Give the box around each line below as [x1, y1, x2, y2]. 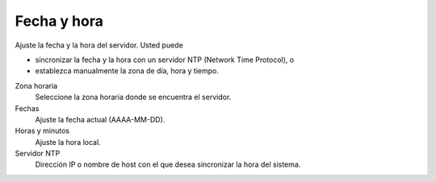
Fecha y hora [15, 12, 104, 30]
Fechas [15, 103, 40, 113]
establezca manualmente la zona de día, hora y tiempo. [35, 66, 220, 76]
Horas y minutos [15, 126, 70, 136]
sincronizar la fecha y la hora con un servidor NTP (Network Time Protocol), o [35, 55, 295, 64]
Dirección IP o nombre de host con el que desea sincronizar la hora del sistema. [35, 159, 301, 169]
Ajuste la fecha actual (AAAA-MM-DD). [35, 114, 166, 124]
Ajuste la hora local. [35, 137, 101, 147]
